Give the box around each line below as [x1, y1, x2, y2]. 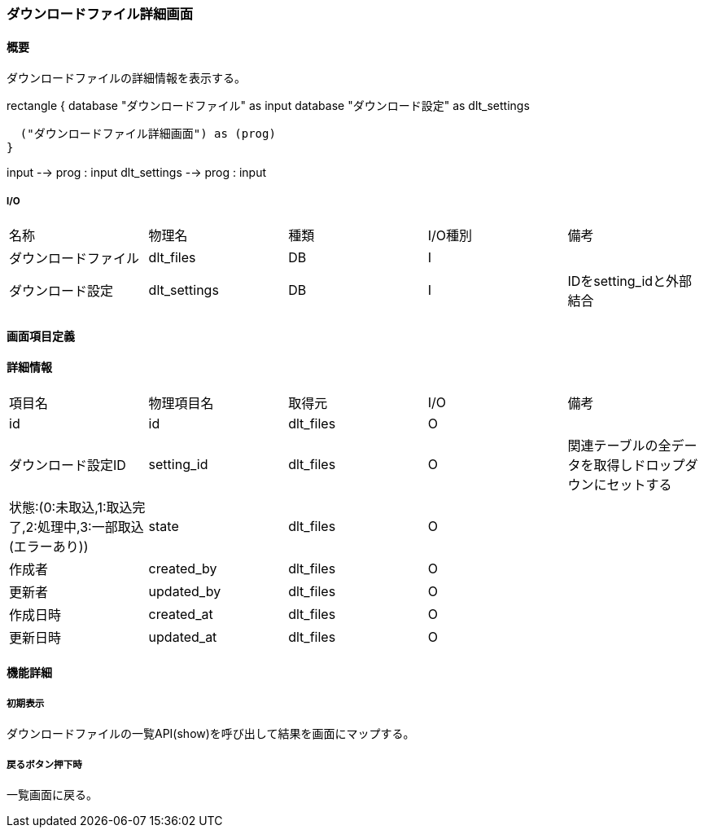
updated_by [148, 582, 221, 599]
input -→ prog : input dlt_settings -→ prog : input [7, 165, 267, 180]
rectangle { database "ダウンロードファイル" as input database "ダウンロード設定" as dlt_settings [7, 99, 530, 113]
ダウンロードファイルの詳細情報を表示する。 [7, 71, 246, 86]
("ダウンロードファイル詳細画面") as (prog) [20, 127, 276, 141]
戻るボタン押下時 [7, 758, 82, 770]
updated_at [148, 628, 217, 645]
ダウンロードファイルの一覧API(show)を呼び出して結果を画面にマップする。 [7, 726, 415, 741]
